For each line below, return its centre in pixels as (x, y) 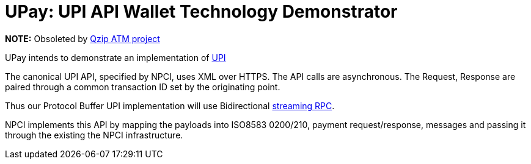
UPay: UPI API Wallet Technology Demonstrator (201, 12)
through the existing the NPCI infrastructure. (94, 135)
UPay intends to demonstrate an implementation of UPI (115, 57)
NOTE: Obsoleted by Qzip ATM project (82, 38)
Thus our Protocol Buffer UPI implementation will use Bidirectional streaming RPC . (170, 105)
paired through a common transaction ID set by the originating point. (143, 87)
